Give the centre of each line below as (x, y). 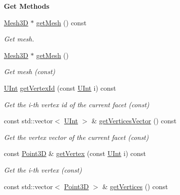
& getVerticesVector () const (134, 121)
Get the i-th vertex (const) (43, 169)
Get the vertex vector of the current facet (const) (76, 137)
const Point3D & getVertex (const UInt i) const (75, 153)
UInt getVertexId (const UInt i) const (60, 88)
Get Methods (27, 6)
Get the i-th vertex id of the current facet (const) (77, 104)
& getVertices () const (135, 186)
